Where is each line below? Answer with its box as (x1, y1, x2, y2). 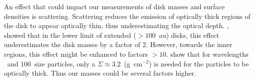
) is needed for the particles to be (149, 58, 249, 68)
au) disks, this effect (159, 30, 219, 40)
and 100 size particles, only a (7, 58, 95, 68)
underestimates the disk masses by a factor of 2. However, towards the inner (4, 39, 232, 49)
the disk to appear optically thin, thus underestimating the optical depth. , (4, 20, 229, 31)
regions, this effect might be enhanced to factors (4, 49, 148, 59)
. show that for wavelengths (166, 49, 249, 59)
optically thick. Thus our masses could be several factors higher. (4, 68, 196, 78)
